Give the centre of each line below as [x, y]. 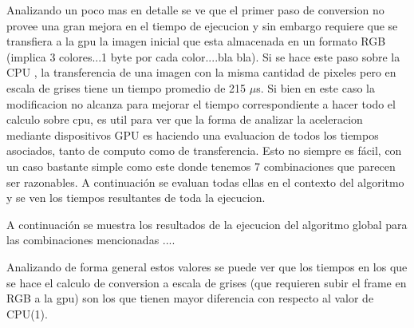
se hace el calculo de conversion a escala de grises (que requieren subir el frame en [207, 282]
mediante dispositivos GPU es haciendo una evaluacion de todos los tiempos [193, 134]
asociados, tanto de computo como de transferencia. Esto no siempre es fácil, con [204, 150]
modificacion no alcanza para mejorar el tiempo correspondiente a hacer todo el [201, 103]
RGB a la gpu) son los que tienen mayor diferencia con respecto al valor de [190, 298]
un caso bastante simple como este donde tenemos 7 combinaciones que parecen [201, 166]
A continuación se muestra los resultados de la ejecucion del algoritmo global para [207, 224]
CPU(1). [27, 313]
